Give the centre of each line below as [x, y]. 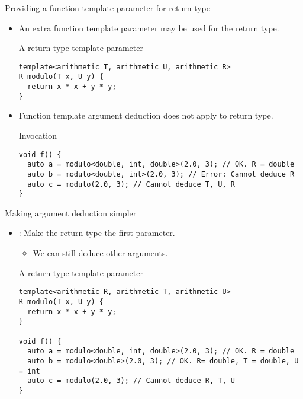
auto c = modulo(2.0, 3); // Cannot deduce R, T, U [131, 381]
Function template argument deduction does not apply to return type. [146, 115]
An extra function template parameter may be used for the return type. [149, 28]
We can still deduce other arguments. [100, 253]
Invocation [38, 135]
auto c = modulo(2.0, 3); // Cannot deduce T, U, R [131, 184]
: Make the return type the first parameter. [97, 233]
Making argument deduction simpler [71, 213]
